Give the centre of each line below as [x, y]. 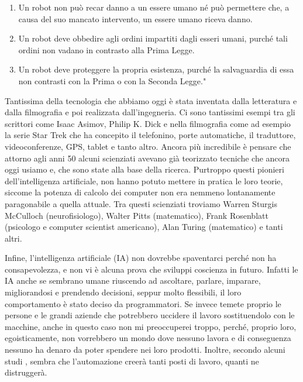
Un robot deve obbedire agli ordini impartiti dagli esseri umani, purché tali [153, 38]
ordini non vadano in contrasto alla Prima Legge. [106, 49]
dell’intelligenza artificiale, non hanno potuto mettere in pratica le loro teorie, [144, 180]
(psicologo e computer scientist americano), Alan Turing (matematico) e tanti [144, 227]
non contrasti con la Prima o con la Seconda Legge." [112, 80]
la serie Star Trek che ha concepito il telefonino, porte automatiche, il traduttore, [150, 135]
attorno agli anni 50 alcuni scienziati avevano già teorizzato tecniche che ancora [147, 158]
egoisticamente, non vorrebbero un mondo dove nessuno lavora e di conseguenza [148, 338]
